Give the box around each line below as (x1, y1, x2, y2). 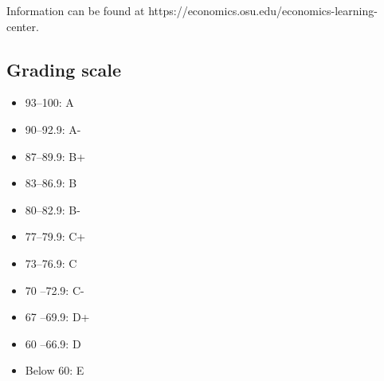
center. (6, 18, 39, 34)
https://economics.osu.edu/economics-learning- (148, 2, 378, 18)
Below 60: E (25, 362, 84, 379)
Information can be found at (6, 2, 145, 18)
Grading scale (6, 57, 122, 81)
